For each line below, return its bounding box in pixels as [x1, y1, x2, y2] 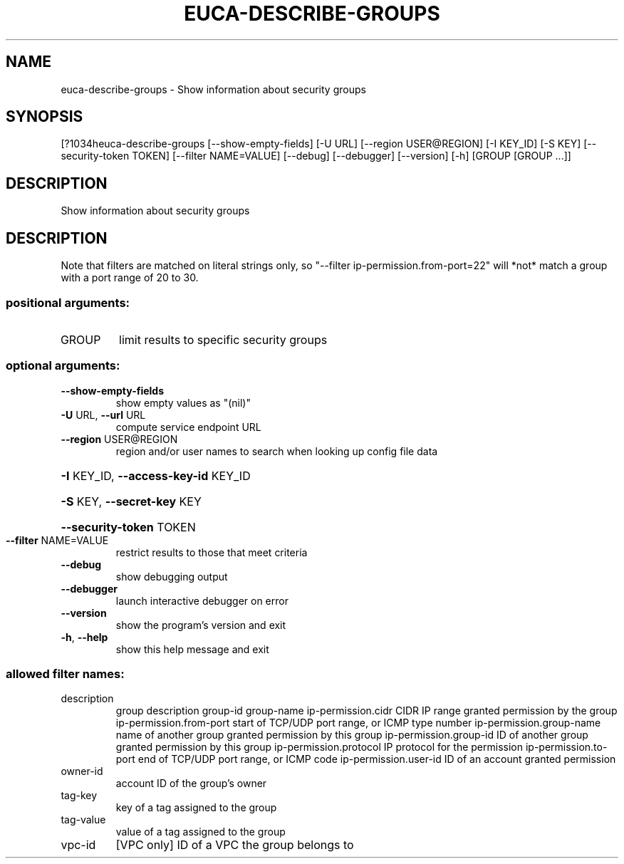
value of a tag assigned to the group [115, 826, 286, 838]
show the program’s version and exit [115, 618, 286, 631]
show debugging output [115, 570, 228, 583]
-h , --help [61, 630, 108, 643]
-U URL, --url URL [61, 408, 146, 421]
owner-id [61, 765, 103, 778]
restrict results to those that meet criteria [115, 546, 308, 558]
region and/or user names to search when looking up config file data [115, 444, 438, 457]
